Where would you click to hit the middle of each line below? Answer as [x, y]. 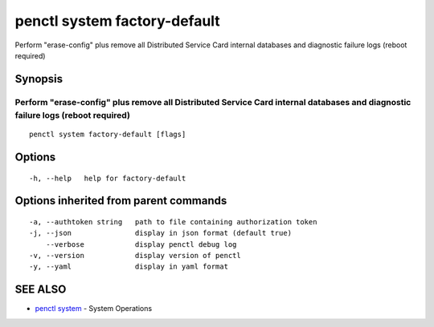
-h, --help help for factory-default [108, 178]
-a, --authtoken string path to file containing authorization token [173, 222]
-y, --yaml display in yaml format [129, 267]
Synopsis [39, 79]
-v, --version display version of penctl [135, 256]
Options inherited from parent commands [121, 201]
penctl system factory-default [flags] [108, 135]
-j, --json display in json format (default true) [161, 233]
